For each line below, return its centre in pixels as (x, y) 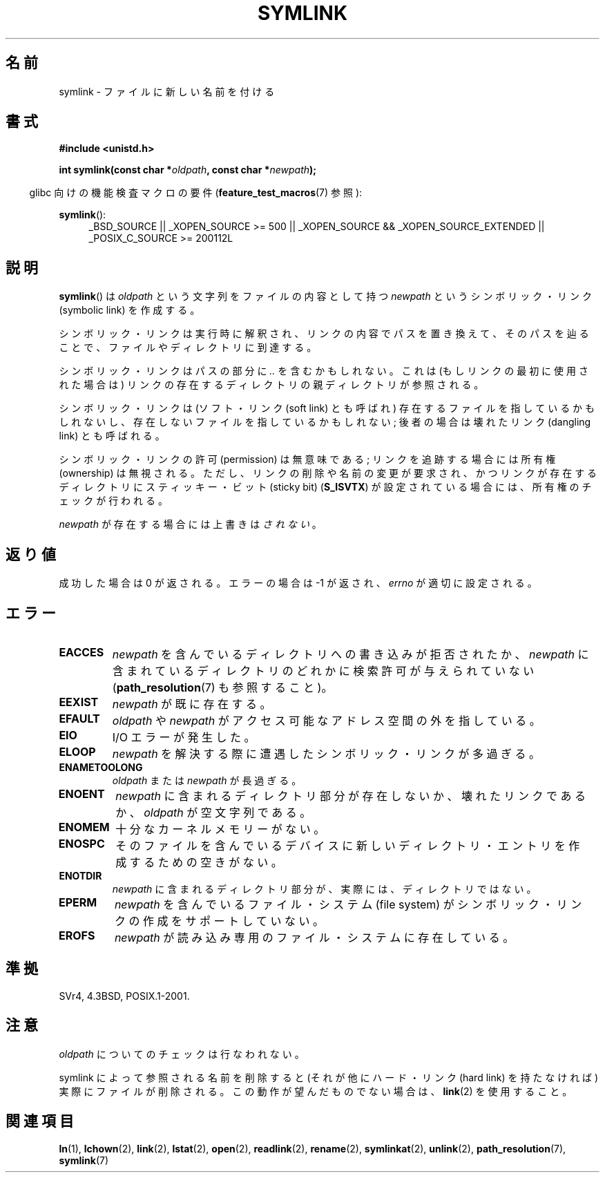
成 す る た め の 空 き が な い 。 (199, 862)
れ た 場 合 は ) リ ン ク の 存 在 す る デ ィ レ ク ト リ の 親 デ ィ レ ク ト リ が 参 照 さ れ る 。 (271, 385)
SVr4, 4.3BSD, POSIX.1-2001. (124, 996)
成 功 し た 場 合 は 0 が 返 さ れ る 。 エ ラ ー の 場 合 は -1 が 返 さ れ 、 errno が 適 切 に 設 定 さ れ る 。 (298, 583)
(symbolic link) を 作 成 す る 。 (129, 310)
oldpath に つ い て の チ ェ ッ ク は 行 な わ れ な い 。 (182, 1054)
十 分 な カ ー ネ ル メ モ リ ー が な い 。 (220, 829)
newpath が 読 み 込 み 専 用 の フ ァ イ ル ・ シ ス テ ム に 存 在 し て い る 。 (314, 937)
